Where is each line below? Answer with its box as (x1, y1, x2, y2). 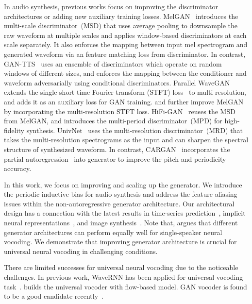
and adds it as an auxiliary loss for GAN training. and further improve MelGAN (4, 96, 244, 106)
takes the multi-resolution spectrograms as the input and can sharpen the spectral (4, 135, 249, 145)
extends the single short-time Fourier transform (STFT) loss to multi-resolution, (4, 87, 246, 97)
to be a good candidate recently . (4, 291, 104, 301)
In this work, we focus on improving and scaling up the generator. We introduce (4, 179, 242, 189)
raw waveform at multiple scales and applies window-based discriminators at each (4, 30, 247, 40)
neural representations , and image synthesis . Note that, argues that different (4, 218, 238, 228)
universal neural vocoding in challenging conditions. (4, 246, 158, 256)
